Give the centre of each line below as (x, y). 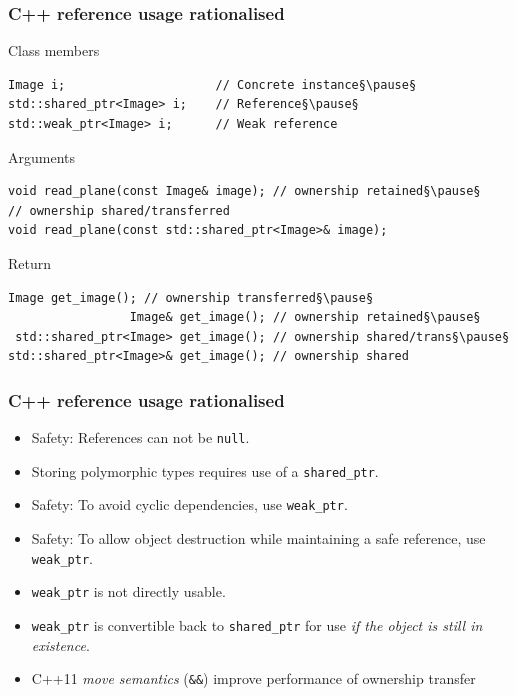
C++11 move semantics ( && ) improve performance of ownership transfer (253, 678)
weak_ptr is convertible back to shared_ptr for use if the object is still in (257, 625)
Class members (54, 50)
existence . (60, 644)
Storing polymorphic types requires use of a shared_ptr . (205, 470)
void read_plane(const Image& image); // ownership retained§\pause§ (244, 191)
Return (30, 262)
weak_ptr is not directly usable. (128, 591)
